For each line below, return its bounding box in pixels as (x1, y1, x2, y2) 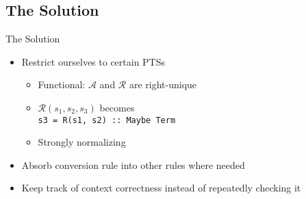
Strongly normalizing (38, 135, 126, 149)
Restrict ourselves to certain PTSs (21, 54, 166, 68)
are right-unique (129, 77, 197, 92)
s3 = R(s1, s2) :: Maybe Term (38, 115, 176, 125)
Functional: (38, 77, 86, 92)
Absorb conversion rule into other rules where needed (21, 157, 245, 172)
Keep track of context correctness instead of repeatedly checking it (21, 181, 301, 195)
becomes (99, 100, 135, 114)
